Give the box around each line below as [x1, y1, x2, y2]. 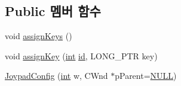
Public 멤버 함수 [5, 2, 101, 20]
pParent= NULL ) [115, 69, 177, 82]
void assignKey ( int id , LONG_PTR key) [5, 49, 158, 62]
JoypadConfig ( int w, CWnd [5, 69, 108, 82]
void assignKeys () [5, 30, 72, 42]
